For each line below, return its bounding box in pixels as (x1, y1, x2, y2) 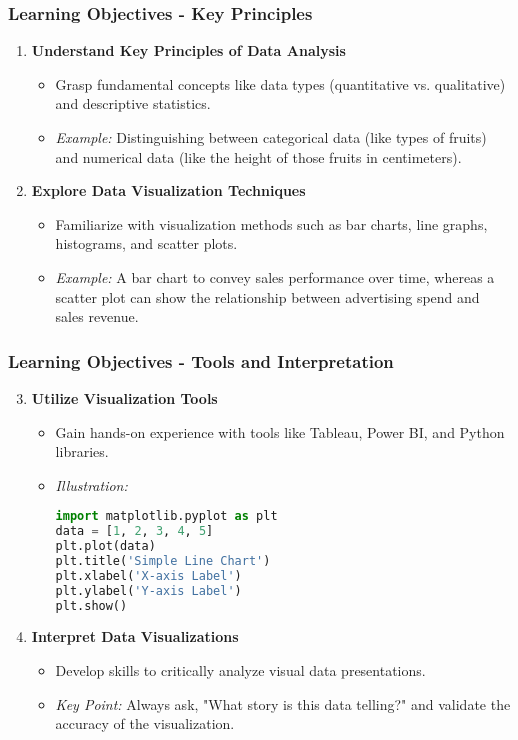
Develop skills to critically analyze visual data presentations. (55, 660, 426, 681)
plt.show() (55, 598, 128, 613)
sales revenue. (55, 306, 139, 327)
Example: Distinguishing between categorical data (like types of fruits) (55, 127, 487, 147)
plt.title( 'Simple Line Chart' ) (55, 553, 271, 568)
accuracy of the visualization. (55, 713, 235, 734)
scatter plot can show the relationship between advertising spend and (55, 286, 480, 307)
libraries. (55, 441, 109, 462)
